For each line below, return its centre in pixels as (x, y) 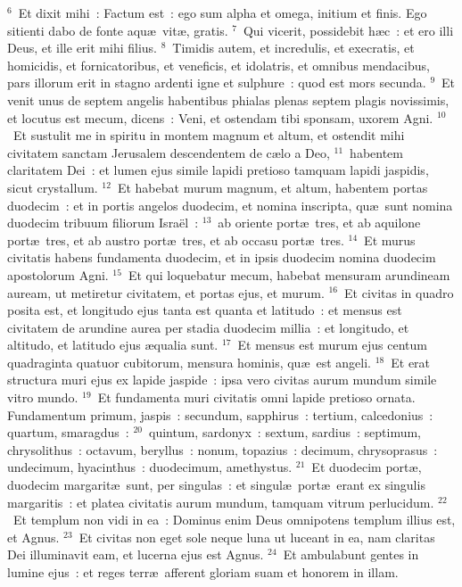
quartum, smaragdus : (68, 432)
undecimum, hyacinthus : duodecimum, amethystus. (150, 467)
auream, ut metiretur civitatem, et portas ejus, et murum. (166, 292)
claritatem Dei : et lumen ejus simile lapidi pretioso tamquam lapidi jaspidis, (218, 170)
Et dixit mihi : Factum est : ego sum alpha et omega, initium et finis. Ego (223, 12)
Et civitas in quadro (399, 292)
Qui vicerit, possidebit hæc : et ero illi (348, 30)
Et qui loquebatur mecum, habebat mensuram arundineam (289, 274)
